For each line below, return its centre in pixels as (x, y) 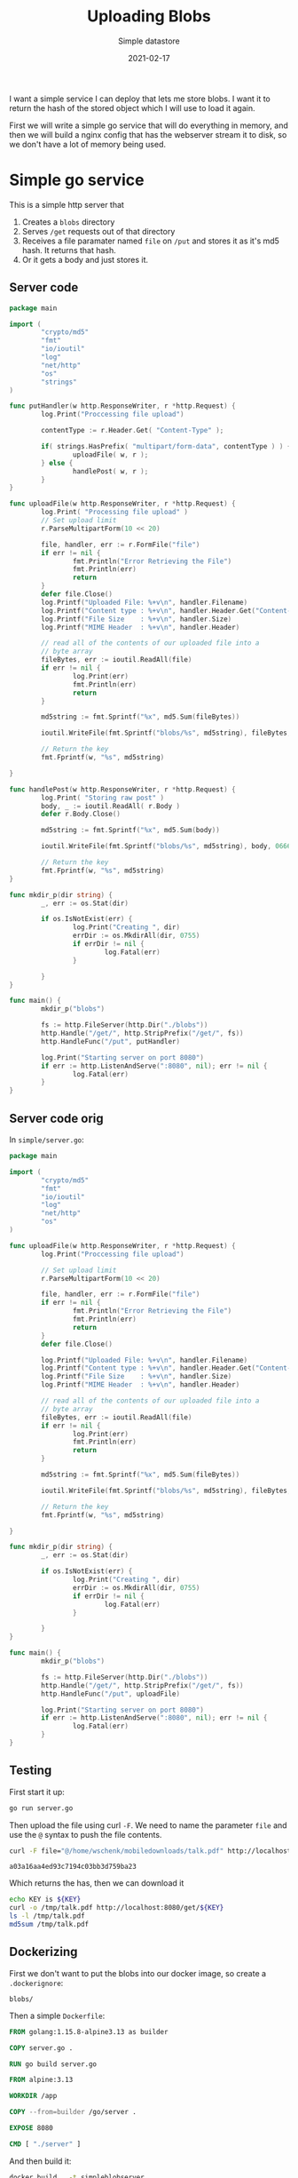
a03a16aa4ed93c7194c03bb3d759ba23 (73, 1867)
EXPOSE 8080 (31, 2128)
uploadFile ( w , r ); (110, 455)
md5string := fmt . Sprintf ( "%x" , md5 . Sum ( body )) (130, 831)
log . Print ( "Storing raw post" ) (103, 798)
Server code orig (56, 1118)
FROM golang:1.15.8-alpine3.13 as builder (89, 2031)
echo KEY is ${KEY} (45, 1900)
